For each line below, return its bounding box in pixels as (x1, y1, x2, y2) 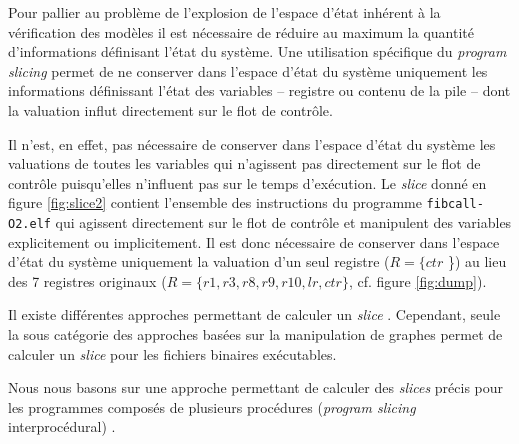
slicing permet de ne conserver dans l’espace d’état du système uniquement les (8, 60, 488, 81)
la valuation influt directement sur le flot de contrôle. (8, 99, 333, 120)
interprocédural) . (8, 416, 116, 437)
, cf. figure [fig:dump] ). (348, 270, 487, 291)
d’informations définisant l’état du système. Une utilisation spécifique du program (8, 41, 507, 62)
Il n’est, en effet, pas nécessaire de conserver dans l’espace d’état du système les (8, 133, 496, 154)
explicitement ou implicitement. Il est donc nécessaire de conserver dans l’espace (8, 231, 500, 252)
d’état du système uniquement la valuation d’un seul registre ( (8, 251, 390, 272)
